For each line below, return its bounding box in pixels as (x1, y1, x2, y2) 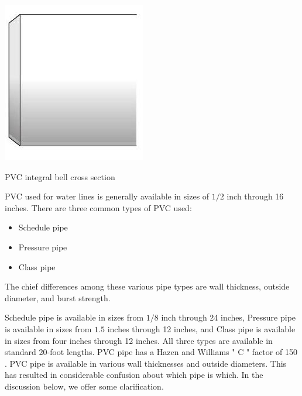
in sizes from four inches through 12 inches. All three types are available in (5, 334, 273, 346)
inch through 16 (227, 190, 284, 202)
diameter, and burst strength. (5, 291, 111, 304)
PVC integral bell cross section (5, 170, 115, 182)
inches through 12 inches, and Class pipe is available (107, 322, 296, 335)
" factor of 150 (246, 346, 297, 358)
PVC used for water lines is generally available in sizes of (5, 190, 210, 202)
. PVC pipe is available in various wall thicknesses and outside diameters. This (5, 357, 287, 369)
